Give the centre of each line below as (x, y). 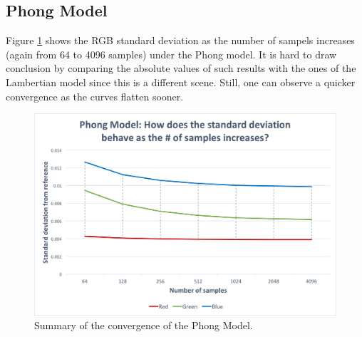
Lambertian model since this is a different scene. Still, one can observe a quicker (181, 82)
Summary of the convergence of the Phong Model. (144, 325)
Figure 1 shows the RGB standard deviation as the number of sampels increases (180, 40)
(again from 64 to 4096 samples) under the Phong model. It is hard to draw (171, 54)
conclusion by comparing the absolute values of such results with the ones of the (181, 68)
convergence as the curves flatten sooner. (95, 96)
